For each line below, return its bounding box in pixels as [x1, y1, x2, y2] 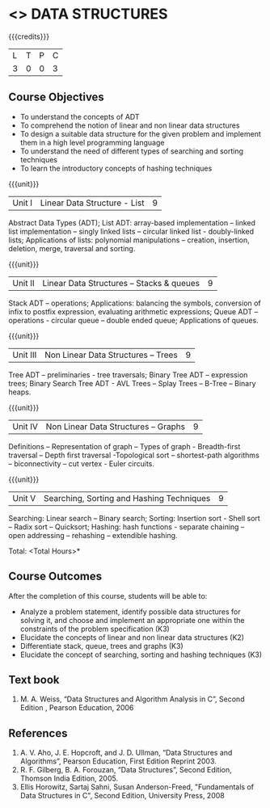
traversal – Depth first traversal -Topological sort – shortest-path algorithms [8, 450, 260, 460]
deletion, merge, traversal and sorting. [8, 243, 136, 253]
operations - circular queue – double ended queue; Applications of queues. [8, 315, 259, 325]
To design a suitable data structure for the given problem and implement [19, 128, 261, 138]
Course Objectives [8, 90, 105, 104]
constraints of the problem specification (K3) [19, 624, 170, 633]
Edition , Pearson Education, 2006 [19, 703, 134, 713]
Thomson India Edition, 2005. [19, 773, 119, 784]
